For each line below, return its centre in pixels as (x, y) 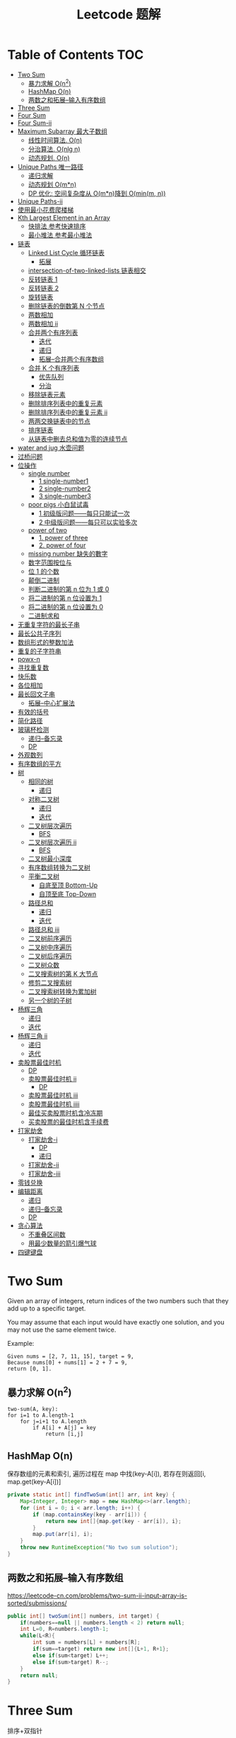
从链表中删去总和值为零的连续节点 (78, 439)
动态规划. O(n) (49, 157)
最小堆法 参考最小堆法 (60, 235)
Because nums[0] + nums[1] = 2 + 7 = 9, (68, 1362)
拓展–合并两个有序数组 (71, 359)
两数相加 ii (43, 323)
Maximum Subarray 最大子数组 (63, 131)
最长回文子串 (36, 694)
